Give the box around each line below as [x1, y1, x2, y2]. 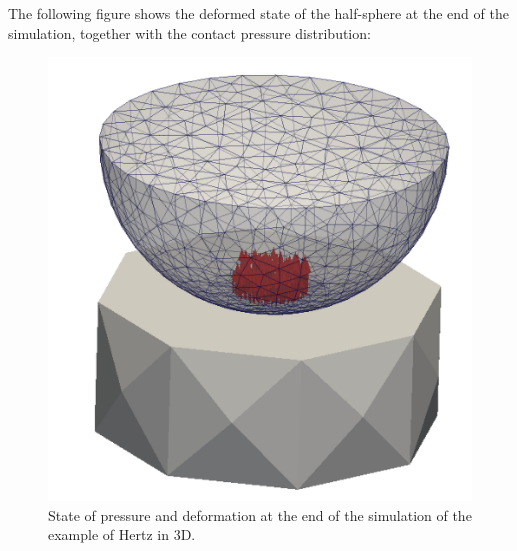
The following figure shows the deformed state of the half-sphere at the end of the [8, 3, 509, 23]
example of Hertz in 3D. [48, 524, 196, 545]
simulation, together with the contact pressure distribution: [8, 22, 371, 43]
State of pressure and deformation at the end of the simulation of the [48, 504, 472, 525]
